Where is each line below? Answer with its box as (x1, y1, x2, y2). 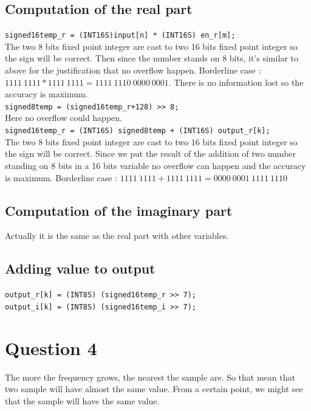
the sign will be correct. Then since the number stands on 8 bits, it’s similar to (5, 52, 298, 64)
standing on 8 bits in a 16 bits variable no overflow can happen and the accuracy (5, 159, 306, 171)
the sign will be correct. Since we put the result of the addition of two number (5, 147, 296, 160)
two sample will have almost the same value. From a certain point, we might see (5, 382, 303, 395)
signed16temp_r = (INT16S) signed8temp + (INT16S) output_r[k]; (5, 126, 270, 136)
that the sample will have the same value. (5, 394, 160, 407)
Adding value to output (5, 259, 155, 278)
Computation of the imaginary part (5, 201, 233, 219)
